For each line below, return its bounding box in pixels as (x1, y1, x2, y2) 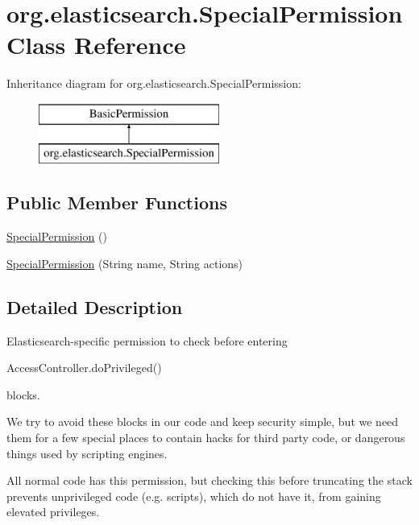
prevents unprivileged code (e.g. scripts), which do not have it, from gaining (6, 487, 381, 504)
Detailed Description (6, 294, 183, 319)
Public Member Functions (6, 190, 227, 215)
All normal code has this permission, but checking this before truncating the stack (6, 472, 413, 489)
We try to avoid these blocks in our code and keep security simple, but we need (6, 413, 399, 430)
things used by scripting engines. (6, 444, 168, 461)
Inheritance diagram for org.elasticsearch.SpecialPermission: (6, 75, 301, 92)
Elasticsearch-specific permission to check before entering (6, 332, 288, 349)
